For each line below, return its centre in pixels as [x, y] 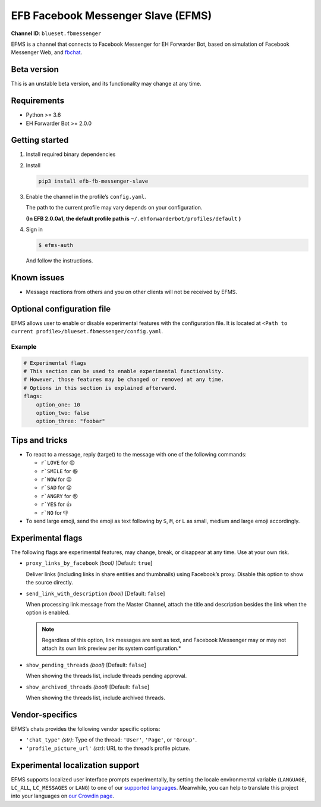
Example [24, 346]
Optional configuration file [61, 309]
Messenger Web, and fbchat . [47, 52]
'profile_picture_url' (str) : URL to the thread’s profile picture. [108, 748]
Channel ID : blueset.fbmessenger [56, 33]
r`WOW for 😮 [56, 480]
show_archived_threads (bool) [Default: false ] [88, 687]
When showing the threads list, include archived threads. [96, 698]
